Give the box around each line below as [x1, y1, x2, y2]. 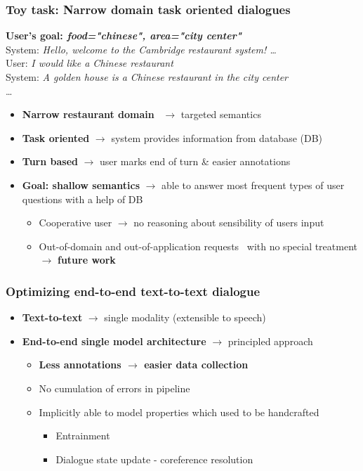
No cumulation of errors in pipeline [39, 380, 190, 395]
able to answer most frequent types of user [161, 177, 345, 192]
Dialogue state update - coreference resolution [55, 451, 253, 466]
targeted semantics [180, 107, 261, 122]
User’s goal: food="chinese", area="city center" [6, 28, 242, 43]
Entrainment [55, 428, 110, 443]
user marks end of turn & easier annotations [100, 154, 291, 169]
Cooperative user [39, 215, 112, 230]
